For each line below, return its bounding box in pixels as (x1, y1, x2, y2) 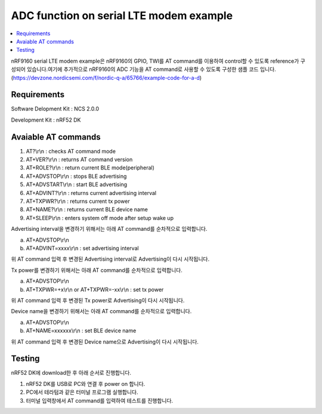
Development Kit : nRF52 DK (11, 116, 81, 123)
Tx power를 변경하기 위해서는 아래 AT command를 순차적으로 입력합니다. (11, 266, 183, 274)
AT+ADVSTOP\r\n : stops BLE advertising (26, 172, 127, 180)
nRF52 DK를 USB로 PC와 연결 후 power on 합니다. (26, 380, 145, 387)
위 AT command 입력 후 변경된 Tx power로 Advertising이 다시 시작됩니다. (11, 296, 185, 304)
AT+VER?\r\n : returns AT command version (26, 156, 133, 163)
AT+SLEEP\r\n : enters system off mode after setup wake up (26, 214, 174, 221)
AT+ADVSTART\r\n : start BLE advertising (26, 181, 128, 188)
